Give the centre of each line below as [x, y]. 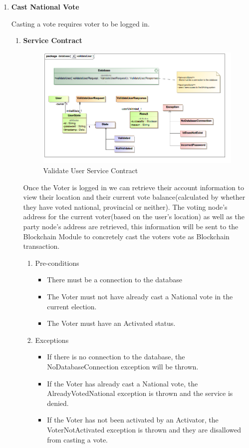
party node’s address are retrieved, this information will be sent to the [131, 227]
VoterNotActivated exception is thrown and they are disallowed [144, 429]
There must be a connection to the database [115, 280]
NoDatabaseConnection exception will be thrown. [123, 366]
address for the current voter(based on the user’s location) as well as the [134, 216]
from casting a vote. [78, 439]
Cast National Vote [45, 7]
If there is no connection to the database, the [116, 357]
